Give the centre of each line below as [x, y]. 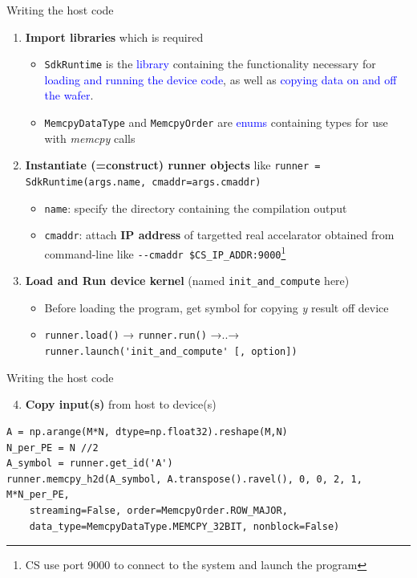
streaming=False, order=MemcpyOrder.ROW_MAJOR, [158, 510]
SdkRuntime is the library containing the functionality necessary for [210, 64]
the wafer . [69, 95]
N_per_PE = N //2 [53, 448]
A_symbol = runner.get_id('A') [90, 464]
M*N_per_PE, [38, 495]
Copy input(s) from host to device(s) [121, 404]
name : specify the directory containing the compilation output [196, 208]
